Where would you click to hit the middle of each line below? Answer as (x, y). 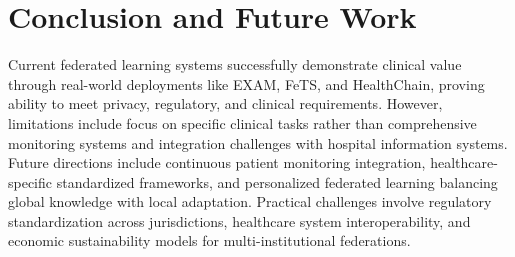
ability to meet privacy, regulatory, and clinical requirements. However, (225, 103)
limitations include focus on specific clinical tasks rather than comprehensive (242, 122)
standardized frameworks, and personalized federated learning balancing (277, 181)
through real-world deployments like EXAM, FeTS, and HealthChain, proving (246, 83)
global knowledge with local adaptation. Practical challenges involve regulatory (250, 201)
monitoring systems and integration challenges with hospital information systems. (258, 142)
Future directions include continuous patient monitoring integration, (217, 162)
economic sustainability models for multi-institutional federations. (209, 240)
